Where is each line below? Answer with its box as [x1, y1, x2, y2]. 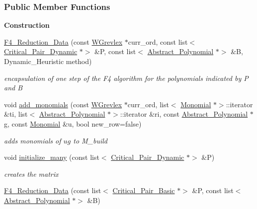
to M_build [73, 135, 108, 145]
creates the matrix [4, 168, 59, 179]
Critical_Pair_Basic [112, 185, 175, 196]
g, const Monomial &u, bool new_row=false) [4, 118, 142, 129]
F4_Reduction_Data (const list [4, 185, 101, 196]
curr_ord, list [127, 99, 169, 109]
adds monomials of [4, 135, 61, 145]
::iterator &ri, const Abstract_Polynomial [120, 109, 248, 119]
